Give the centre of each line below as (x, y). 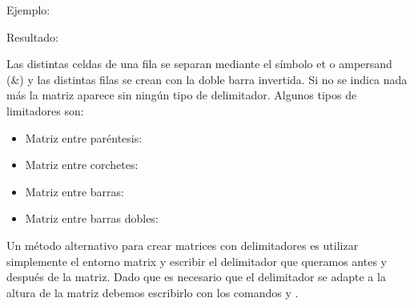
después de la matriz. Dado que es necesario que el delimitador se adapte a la (196, 277)
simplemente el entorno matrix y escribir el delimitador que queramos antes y (197, 261)
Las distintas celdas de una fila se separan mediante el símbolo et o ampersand (199, 64)
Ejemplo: (28, 10)
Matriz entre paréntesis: (84, 137)
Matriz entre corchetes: (82, 165)
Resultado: (32, 36)
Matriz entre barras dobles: (92, 218)
